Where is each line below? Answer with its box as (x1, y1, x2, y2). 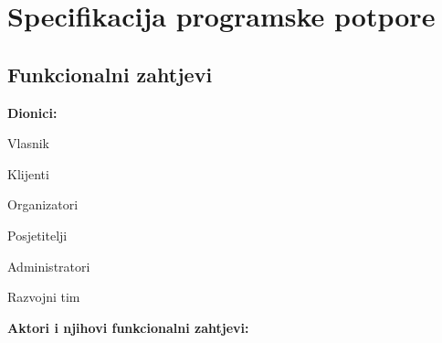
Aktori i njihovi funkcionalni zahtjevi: (7, 317, 249, 337)
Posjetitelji (7, 225, 68, 244)
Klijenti (7, 164, 49, 183)
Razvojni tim (7, 287, 80, 306)
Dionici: (7, 102, 58, 122)
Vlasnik (7, 134, 49, 153)
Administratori (7, 256, 90, 275)
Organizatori (7, 195, 79, 214)
